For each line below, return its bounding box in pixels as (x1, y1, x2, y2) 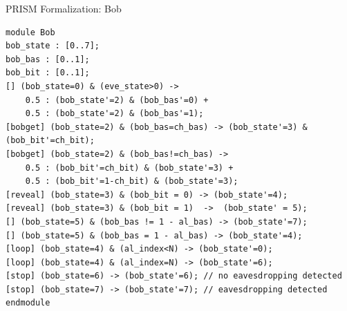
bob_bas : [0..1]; (6, 54, 90, 64)
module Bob (6, 27, 55, 37)
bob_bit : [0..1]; (6, 68, 90, 78)
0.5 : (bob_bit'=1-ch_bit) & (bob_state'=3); (25, 176, 238, 187)
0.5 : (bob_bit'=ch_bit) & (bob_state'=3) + (25, 162, 234, 173)
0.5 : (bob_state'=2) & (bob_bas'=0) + (25, 95, 209, 105)
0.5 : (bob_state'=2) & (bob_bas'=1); (25, 109, 204, 119)
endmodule (6, 298, 50, 308)
